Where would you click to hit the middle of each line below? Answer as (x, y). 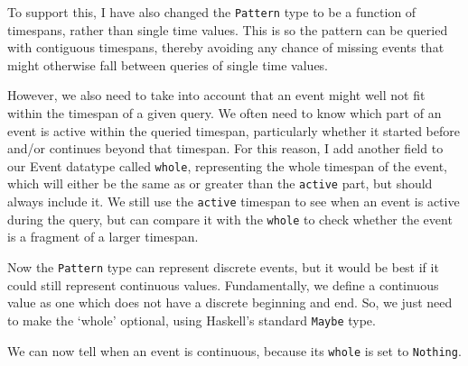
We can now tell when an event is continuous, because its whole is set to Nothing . (234, 350)
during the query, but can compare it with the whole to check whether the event (230, 219)
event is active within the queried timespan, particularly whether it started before (234, 130)
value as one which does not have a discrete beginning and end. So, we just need (230, 302)
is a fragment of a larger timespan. (103, 237)
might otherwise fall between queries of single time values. (168, 64)
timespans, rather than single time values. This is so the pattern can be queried (228, 29)
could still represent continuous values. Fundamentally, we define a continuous (223, 284)
